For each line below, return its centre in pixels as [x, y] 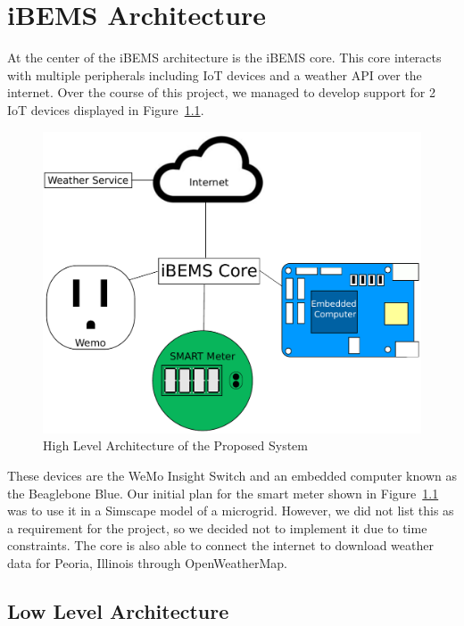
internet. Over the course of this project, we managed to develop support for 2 [221, 92]
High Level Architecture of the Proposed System [175, 445]
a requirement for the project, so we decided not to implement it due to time [217, 527]
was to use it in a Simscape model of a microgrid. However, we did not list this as [231, 511]
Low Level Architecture [118, 610]
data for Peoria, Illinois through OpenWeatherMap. [147, 562]
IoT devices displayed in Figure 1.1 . [106, 109]
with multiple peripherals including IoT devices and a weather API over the [215, 74]
